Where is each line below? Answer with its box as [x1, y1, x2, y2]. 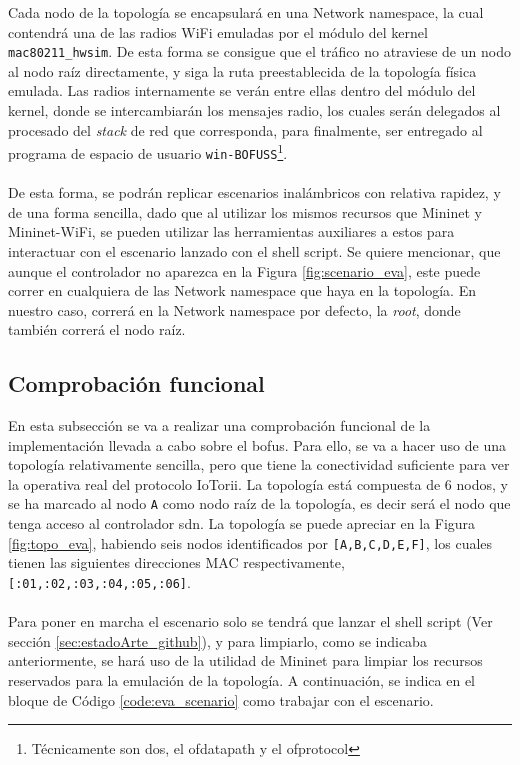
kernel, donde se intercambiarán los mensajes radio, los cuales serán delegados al [8, 100, 501, 121]
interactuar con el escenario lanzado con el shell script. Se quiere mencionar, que [8, 240, 501, 261]
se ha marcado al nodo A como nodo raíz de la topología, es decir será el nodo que [8, 493, 511, 514]
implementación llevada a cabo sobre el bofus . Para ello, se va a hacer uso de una [8, 434, 506, 455]
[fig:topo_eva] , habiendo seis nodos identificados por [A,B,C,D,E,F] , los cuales [8, 532, 493, 553]
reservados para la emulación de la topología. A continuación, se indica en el [8, 669, 475, 690]
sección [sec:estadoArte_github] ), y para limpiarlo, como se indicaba [8, 630, 427, 651]
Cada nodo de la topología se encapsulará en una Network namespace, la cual [8, 2, 484, 22]
